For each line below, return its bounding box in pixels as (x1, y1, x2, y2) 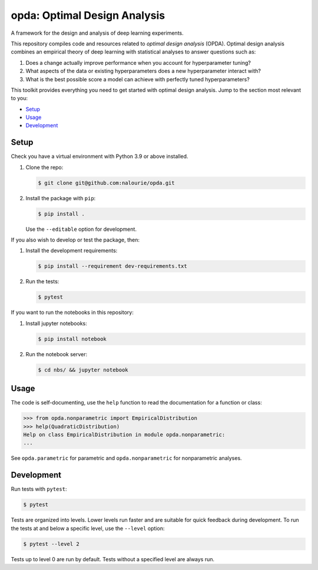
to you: (11, 95, 28, 102)
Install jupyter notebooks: (25, 320, 88, 327)
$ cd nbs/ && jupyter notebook (38, 366, 129, 373)
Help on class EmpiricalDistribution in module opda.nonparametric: (23, 432, 226, 438)
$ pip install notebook (38, 336, 107, 342)
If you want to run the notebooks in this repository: (11, 309, 134, 316)
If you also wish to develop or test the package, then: (11, 236, 140, 244)
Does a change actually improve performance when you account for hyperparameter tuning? (25, 59, 251, 66)
